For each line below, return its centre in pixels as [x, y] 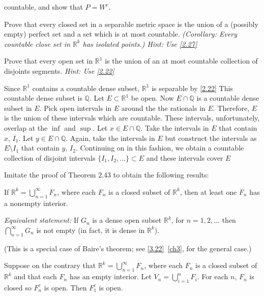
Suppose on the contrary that [50, 265]
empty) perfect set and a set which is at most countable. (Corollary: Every [121, 34]
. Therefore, [231, 108]
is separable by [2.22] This [192, 88]
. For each [213, 276]
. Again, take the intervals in [110, 138]
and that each [35, 276]
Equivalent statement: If [41, 220]
